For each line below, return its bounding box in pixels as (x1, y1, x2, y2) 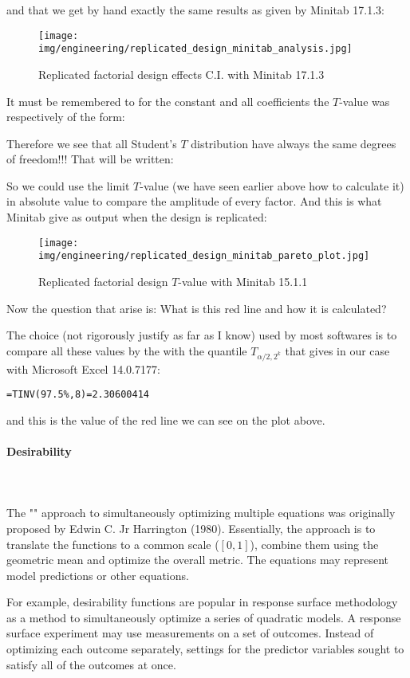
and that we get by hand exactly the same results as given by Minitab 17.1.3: (6, 2, 384, 18)
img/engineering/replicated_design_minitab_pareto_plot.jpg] (38, 250, 370, 262)
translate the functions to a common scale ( (6, 535, 219, 552)
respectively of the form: (6, 108, 125, 125)
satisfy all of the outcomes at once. (6, 656, 176, 672)
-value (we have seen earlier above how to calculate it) (140, 177, 404, 194)
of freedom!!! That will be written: (6, 151, 174, 167)
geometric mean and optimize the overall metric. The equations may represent (6, 551, 389, 568)
